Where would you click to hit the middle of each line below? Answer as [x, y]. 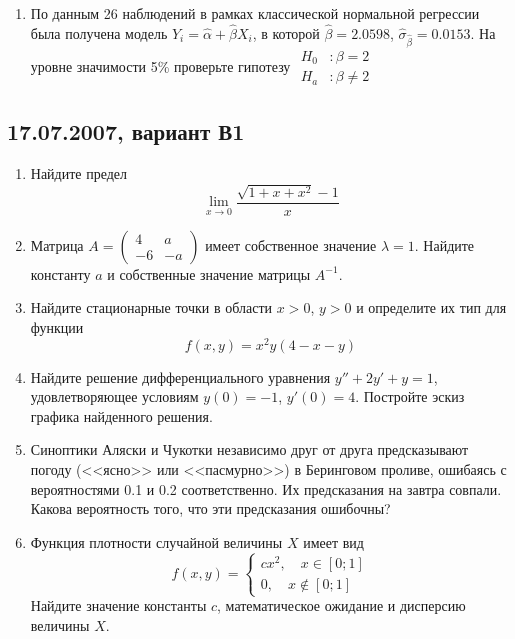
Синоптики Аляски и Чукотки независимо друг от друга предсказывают [249, 449]
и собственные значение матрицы [209, 273]
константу [60, 273]
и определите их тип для [431, 307]
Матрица [57, 244]
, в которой [286, 32]
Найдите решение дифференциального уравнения [180, 376]
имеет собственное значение [291, 244]
